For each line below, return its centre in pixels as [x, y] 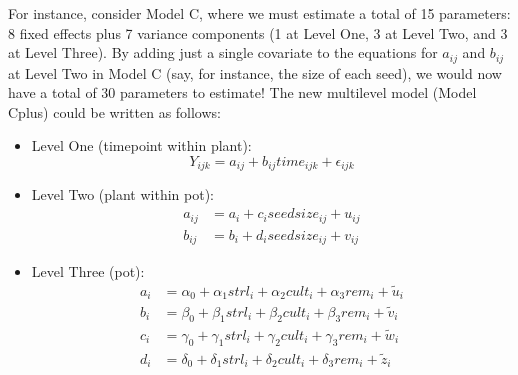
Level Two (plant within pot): [123, 194]
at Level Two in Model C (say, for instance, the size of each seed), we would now [255, 72]
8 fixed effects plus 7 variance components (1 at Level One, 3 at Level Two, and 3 [258, 32]
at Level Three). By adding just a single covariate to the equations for [223, 52]
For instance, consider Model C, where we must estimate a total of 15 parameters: [259, 13]
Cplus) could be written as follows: [114, 111]
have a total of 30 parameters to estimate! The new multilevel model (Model [242, 92]
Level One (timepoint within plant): [141, 145]
